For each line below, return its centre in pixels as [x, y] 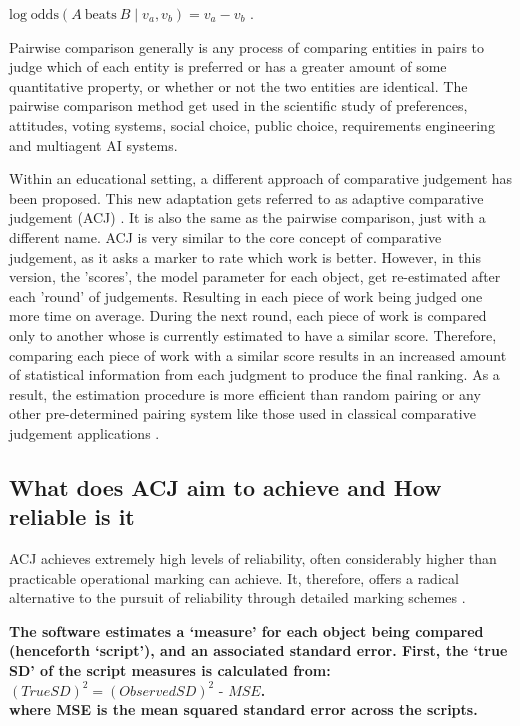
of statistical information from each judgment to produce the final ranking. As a [254, 374]
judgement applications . [84, 432]
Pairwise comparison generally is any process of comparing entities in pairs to [247, 46]
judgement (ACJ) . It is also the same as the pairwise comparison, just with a [247, 217]
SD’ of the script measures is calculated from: [170, 670]
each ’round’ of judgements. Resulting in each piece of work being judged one [246, 295]
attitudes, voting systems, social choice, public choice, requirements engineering [252, 124]
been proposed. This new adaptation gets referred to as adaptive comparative [246, 197]
